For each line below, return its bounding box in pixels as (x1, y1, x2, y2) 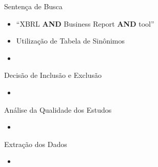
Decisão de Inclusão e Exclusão (4, 70, 102, 80)
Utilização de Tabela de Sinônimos (16, 35, 125, 46)
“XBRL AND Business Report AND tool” (16, 18, 154, 29)
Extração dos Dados (4, 138, 67, 149)
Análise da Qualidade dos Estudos (4, 104, 112, 115)
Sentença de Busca (4, 1, 63, 11)
